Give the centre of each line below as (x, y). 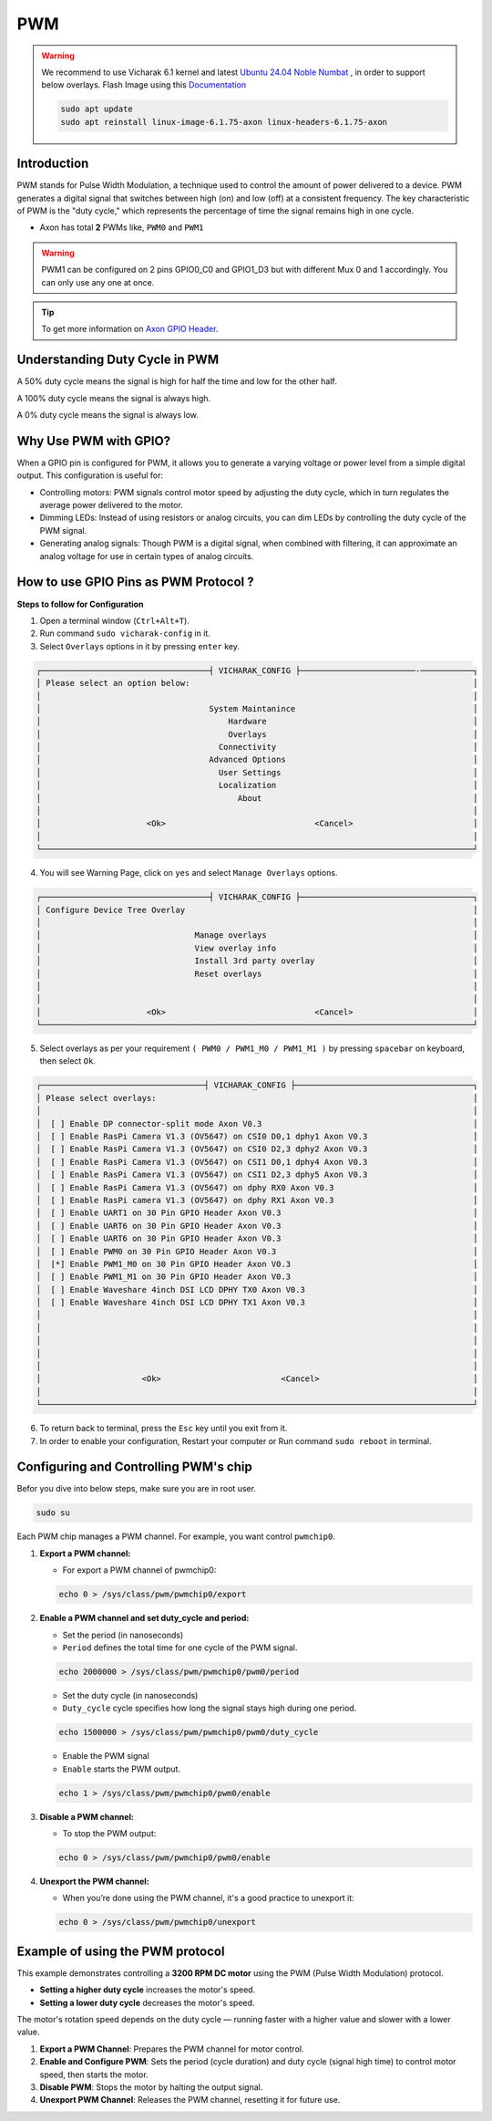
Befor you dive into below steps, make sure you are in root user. (137, 1489)
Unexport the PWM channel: (94, 1882)
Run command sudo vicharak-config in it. (125, 633)
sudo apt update (97, 109)
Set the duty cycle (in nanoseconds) (130, 1695)
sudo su (53, 1513)
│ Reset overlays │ (257, 973)
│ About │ (257, 798)
